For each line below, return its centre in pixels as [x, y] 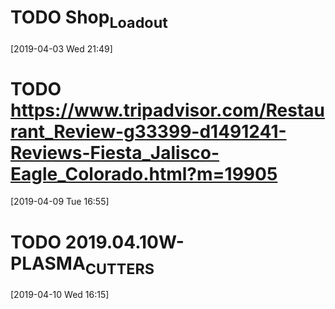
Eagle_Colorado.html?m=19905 [144, 173]
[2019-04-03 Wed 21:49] [61, 48]
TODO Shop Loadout [89, 19]
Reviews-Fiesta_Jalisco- [115, 152]
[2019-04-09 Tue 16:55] [60, 202]
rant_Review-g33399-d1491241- [148, 131]
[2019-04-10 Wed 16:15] [60, 294]
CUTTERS [119, 268]
